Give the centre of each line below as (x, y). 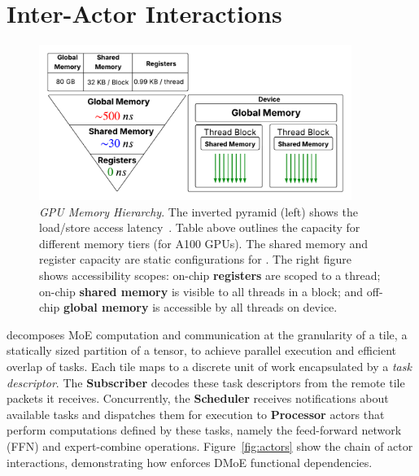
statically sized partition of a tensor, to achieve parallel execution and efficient (202, 350)
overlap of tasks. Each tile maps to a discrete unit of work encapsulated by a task (209, 366)
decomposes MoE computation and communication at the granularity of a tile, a (207, 334)
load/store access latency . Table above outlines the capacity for (200, 227)
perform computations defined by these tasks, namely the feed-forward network (204, 430)
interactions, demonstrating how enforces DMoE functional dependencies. (190, 462)
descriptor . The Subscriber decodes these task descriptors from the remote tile (206, 382)
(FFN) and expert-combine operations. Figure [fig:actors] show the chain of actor (210, 445)
